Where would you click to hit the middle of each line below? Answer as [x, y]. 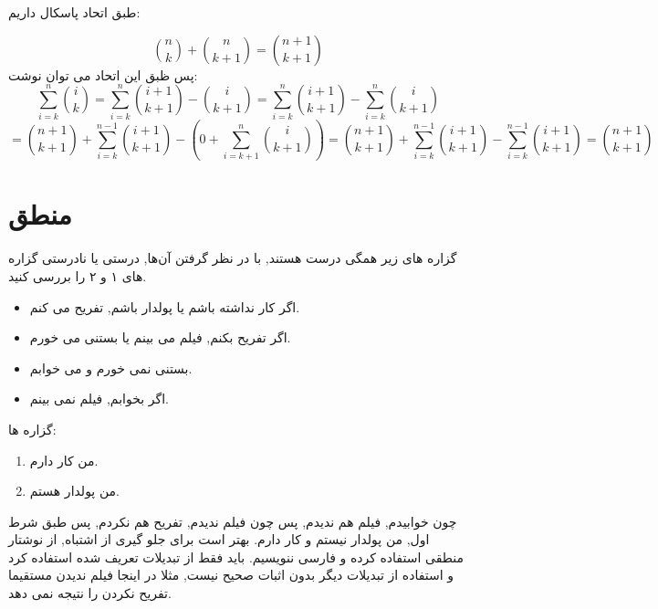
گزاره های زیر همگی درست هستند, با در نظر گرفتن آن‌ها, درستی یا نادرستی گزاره [233, 258]
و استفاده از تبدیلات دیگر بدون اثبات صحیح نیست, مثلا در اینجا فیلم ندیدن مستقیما [231, 575]
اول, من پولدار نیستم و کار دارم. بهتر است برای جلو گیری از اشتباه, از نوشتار [219, 539]
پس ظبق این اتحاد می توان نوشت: [103, 74]
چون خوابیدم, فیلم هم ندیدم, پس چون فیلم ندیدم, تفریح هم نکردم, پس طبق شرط [233, 521]
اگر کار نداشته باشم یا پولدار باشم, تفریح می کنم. [165, 306]
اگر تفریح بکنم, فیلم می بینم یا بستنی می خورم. [160, 337]
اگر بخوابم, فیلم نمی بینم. [99, 399]
